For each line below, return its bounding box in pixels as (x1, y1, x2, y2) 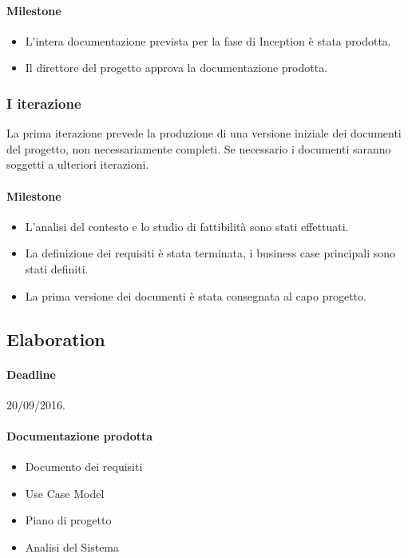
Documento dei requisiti (25, 458, 143, 475)
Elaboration (6, 326, 105, 351)
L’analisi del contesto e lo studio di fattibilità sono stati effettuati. (25, 217, 349, 234)
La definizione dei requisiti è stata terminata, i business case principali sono (25, 245, 396, 261)
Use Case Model (25, 484, 105, 501)
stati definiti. (25, 260, 89, 277)
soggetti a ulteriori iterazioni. (6, 156, 149, 173)
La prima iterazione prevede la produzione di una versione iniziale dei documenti (6, 125, 402, 141)
